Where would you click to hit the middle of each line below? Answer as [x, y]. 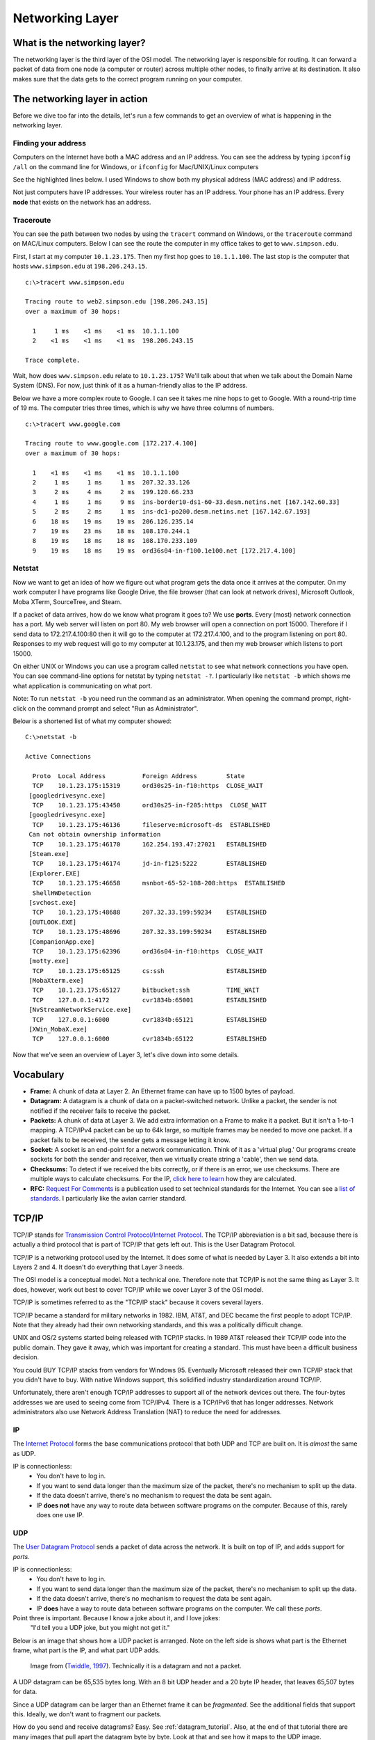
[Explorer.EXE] [55, 873]
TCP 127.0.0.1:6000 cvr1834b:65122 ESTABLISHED [150, 1039]
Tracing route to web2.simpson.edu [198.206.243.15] [117, 302]
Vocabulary [39, 1074]
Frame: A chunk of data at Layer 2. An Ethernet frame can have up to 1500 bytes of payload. [162, 1091]
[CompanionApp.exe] [62, 942]
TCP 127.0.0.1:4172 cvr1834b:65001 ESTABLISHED [150, 1000]
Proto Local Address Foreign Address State [139, 776]
